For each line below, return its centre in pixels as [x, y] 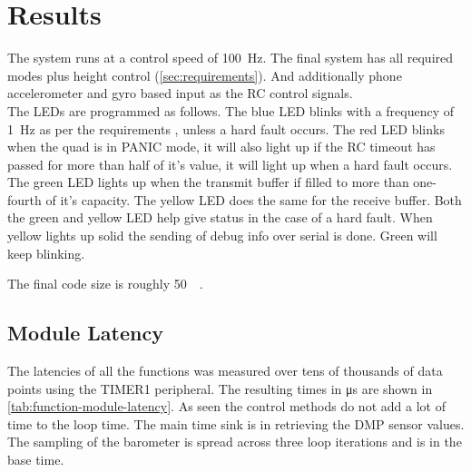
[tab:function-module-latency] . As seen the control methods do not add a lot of [226, 406]
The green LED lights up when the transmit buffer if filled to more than [208, 182]
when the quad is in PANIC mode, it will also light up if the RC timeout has [221, 147]
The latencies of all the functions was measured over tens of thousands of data [225, 371]
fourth [25, 199]
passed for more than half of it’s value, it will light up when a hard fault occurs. [230, 164]
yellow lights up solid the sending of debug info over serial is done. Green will [222, 236]
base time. [36, 460]
